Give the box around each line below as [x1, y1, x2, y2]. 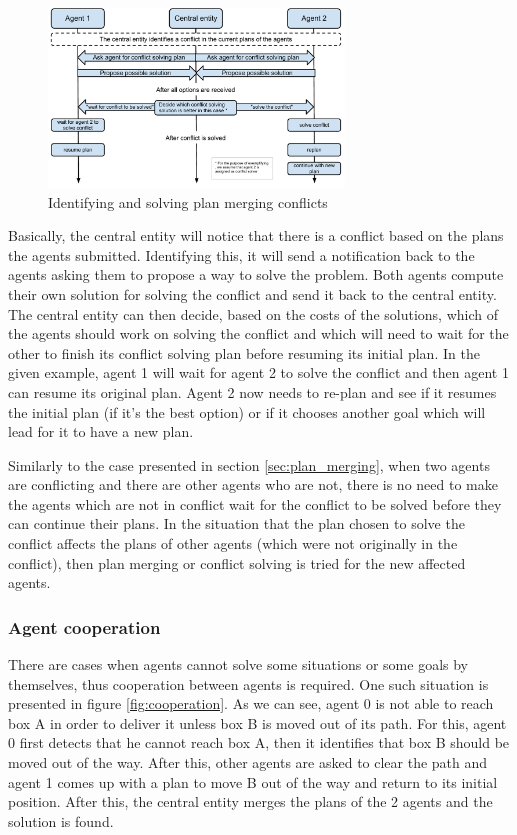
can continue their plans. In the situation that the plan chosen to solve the [8, 513, 465, 534]
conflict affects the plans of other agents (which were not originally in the [8, 533, 458, 554]
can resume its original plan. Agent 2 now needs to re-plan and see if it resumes [8, 381, 497, 402]
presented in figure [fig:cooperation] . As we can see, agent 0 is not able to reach [8, 693, 494, 714]
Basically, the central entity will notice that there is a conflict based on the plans [8, 225, 504, 246]
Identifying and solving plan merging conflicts [48, 191, 328, 212]
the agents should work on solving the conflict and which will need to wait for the [8, 323, 509, 344]
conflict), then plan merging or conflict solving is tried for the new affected [8, 552, 466, 573]
